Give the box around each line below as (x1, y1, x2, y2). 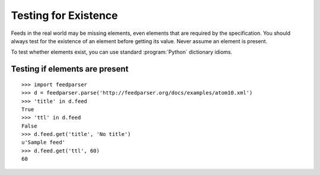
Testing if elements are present (11, 64, 129, 74)
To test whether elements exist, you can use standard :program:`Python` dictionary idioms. (11, 48, 233, 56)
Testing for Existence (11, 9, 118, 22)
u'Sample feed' (21, 139, 66, 146)
